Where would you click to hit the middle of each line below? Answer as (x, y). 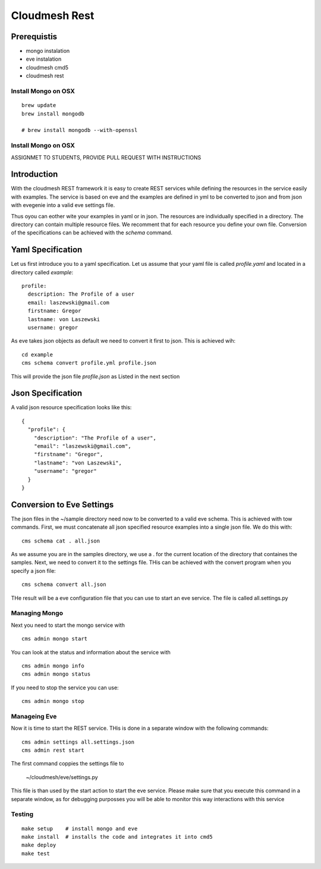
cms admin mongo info (53, 666)
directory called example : (42, 272)
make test (36, 853)
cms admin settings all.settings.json (78, 742)
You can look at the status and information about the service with (91, 652)
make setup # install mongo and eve (80, 829)
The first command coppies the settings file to (67, 764)
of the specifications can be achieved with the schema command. (92, 233)
